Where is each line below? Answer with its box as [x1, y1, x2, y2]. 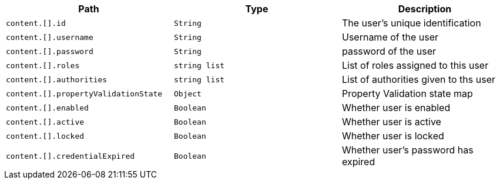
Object [173, 89, 202, 98]
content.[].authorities [6, 75, 108, 84]
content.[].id [6, 18, 66, 28]
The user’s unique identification [341, 17, 481, 29]
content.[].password [6, 46, 93, 56]
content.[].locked [6, 131, 85, 140]
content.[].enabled [6, 103, 89, 112]
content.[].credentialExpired [6, 151, 135, 160]
